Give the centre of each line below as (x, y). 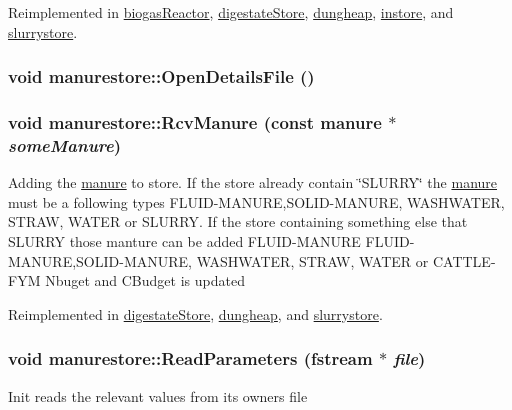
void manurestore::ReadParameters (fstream (190, 358)
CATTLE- (464, 260)
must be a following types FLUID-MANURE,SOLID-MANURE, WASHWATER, (256, 201)
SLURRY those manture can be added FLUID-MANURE (184, 240)
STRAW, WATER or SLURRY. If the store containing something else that (238, 221)
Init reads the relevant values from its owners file (158, 395)
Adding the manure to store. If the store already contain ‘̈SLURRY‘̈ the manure (253, 182)
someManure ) (65, 144)
